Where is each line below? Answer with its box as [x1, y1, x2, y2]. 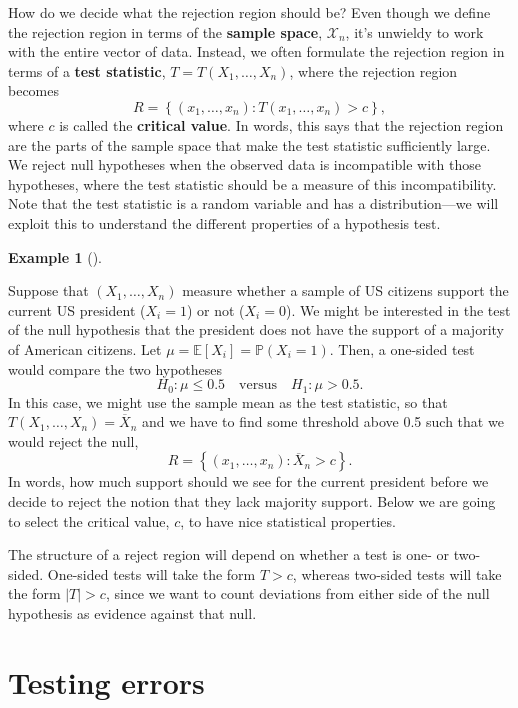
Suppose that [8, 280, 89, 301]
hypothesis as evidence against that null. [8, 602, 257, 623]
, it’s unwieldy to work [345, 21, 484, 42]
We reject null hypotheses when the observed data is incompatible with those [8, 154, 481, 175]
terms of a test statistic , [8, 60, 166, 81]
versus [239, 378, 277, 393]
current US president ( [8, 299, 146, 320]
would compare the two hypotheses [8, 358, 223, 379]
